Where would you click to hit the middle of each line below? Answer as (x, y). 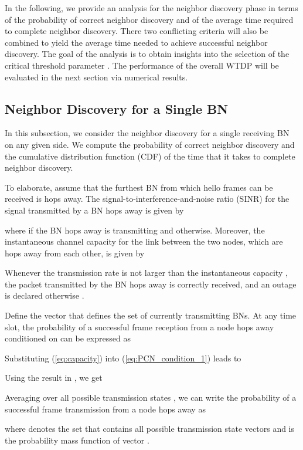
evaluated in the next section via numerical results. (96, 77)
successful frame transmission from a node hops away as (105, 409)
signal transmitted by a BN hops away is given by (94, 210)
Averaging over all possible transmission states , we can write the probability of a (151, 397)
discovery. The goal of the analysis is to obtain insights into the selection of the (147, 54)
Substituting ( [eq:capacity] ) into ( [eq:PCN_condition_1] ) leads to (123, 358)
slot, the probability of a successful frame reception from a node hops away (139, 326)
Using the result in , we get (54, 378)
